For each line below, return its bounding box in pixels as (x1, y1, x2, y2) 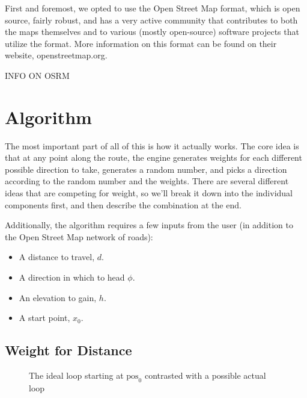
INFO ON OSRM (5, 69, 70, 81)
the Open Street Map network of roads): (5, 230, 153, 243)
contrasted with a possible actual (144, 369, 266, 382)
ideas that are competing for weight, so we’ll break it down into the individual (5, 187, 293, 199)
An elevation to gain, (19, 291, 97, 303)
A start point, (19, 311, 70, 324)
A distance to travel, (19, 250, 95, 263)
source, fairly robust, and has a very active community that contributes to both (5, 13, 298, 26)
